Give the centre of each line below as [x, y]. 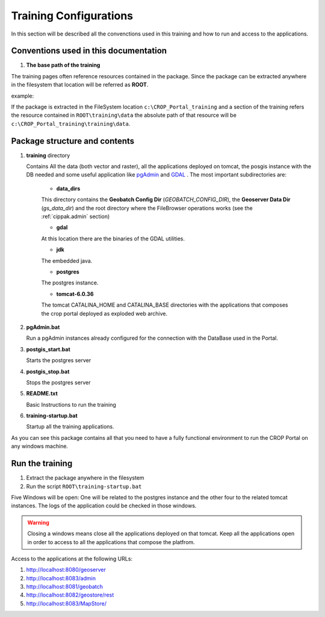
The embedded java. [67, 261]
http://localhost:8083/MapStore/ [66, 603]
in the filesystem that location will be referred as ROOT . [80, 85]
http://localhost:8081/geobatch [65, 587]
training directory [48, 155]
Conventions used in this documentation [89, 51]
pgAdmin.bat [43, 327]
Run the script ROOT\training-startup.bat [84, 486]
